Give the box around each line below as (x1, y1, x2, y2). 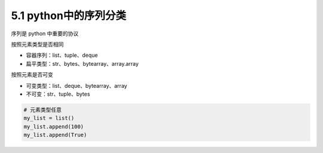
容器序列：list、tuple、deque (26, 51, 98, 59)
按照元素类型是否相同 (11, 41, 64, 48)
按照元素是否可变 (11, 71, 53, 78)
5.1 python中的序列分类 (11, 9, 127, 22)
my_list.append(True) (23, 131, 87, 139)
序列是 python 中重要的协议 (11, 30, 79, 37)
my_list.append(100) (23, 123, 84, 130)
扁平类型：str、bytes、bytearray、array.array (26, 60, 139, 67)
